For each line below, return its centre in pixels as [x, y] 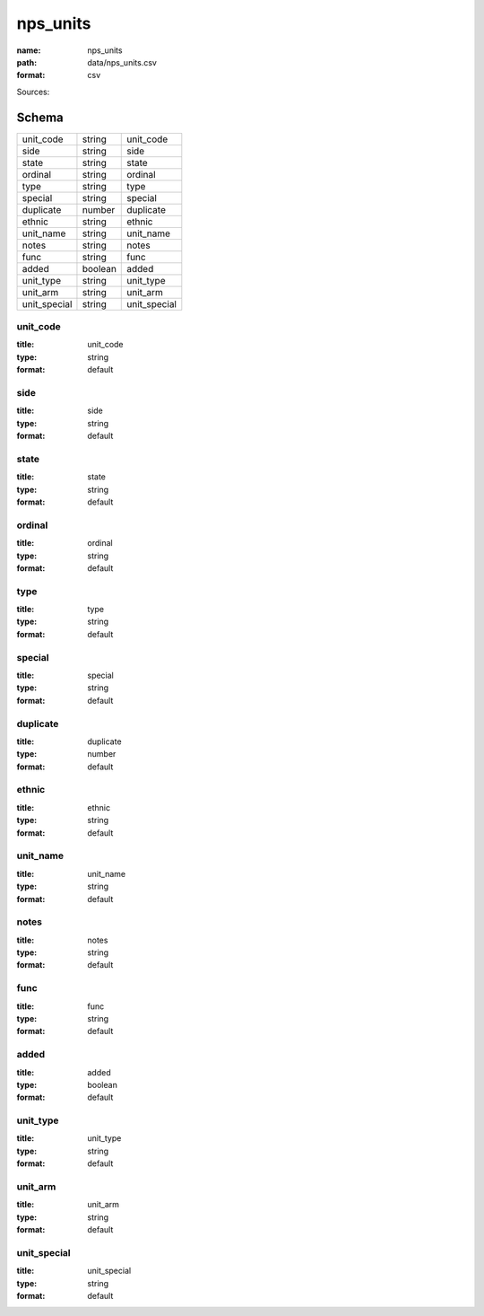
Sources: [33, 92]
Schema [40, 117]
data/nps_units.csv [122, 62]
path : [27, 62]
